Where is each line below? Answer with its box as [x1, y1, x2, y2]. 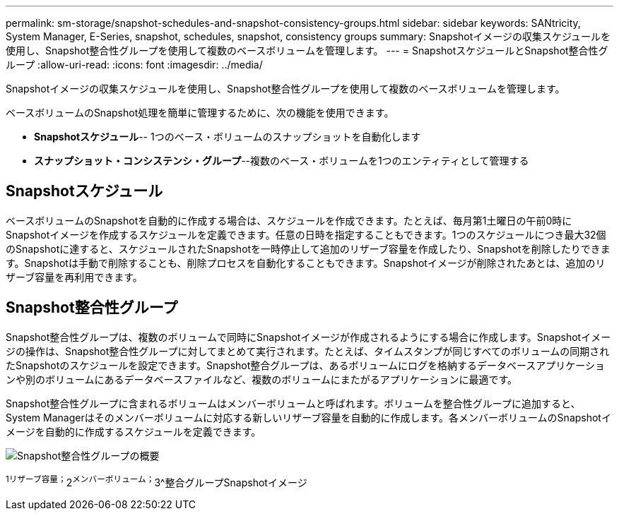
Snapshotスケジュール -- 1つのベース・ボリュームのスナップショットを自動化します [34, 131, 421, 143]
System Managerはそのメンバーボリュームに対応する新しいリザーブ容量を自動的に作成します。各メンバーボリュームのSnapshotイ [6, 411, 611, 424]
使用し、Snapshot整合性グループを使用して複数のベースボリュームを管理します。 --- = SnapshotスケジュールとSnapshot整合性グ [6, 44, 608, 56]
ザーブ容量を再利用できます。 [6, 270, 143, 283]
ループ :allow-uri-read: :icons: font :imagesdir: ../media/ [6, 59, 263, 71]
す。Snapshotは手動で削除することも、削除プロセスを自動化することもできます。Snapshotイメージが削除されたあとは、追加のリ [6, 256, 606, 269]
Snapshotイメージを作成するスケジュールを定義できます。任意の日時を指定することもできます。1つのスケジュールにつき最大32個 [6, 228, 606, 241]
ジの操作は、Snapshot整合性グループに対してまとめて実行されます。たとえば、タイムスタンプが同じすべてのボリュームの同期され [6, 344, 610, 357]
